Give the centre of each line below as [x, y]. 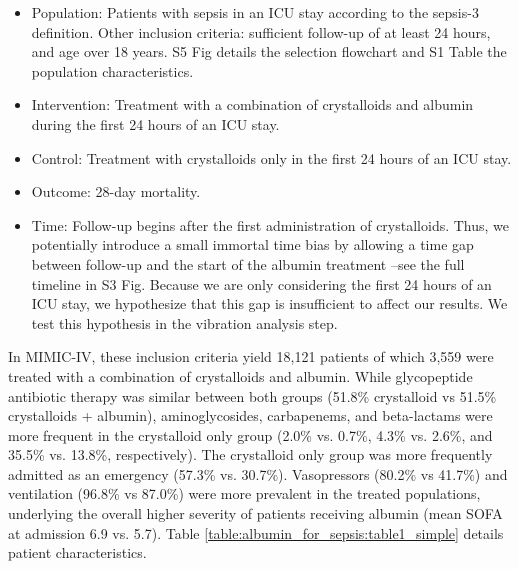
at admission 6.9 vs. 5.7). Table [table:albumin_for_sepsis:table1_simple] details [256, 532]
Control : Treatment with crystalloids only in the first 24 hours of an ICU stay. [271, 157]
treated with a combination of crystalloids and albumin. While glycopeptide [240, 375]
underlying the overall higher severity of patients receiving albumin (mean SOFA [255, 513]
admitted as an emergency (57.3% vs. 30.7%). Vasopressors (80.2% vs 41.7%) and [258, 473]
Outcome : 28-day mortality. [116, 191]
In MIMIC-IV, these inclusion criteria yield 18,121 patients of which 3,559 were [251, 356]
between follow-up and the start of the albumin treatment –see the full [248, 263]
